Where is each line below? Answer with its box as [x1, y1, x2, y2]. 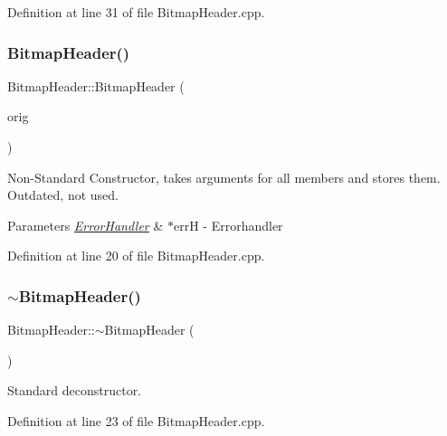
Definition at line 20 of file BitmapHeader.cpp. [7, 246, 265, 265]
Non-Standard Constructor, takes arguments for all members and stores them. [7, 167, 441, 186]
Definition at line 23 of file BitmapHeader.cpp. [7, 411, 265, 430]
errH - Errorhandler [173, 215, 283, 234]
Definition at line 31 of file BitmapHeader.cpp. [7, 3, 265, 21]
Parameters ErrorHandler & [7, 215, 164, 234]
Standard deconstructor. [7, 381, 142, 400]
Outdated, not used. [7, 185, 119, 204]
